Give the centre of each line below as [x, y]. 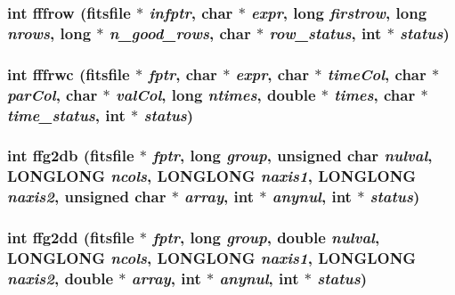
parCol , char [53, 94]
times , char [375, 94]
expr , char [272, 74]
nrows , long [49, 33]
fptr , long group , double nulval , [266, 238]
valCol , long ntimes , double [216, 94]
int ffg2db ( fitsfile [71, 156]
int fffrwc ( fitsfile [69, 74]
